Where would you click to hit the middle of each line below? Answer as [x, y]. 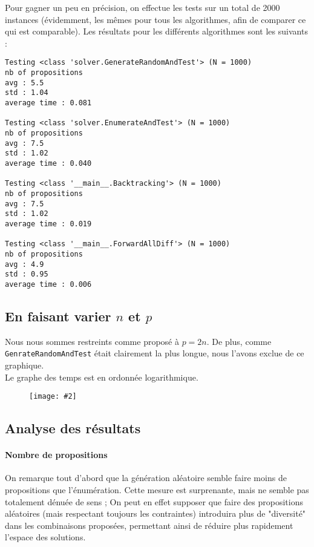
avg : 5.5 [25, 83]
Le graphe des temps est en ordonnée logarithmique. [102, 377]
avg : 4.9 [25, 264]
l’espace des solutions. [45, 537]
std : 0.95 [27, 274]
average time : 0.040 [48, 163]
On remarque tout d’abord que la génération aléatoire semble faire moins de [146, 478]
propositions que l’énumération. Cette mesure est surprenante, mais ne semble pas [157, 489]
